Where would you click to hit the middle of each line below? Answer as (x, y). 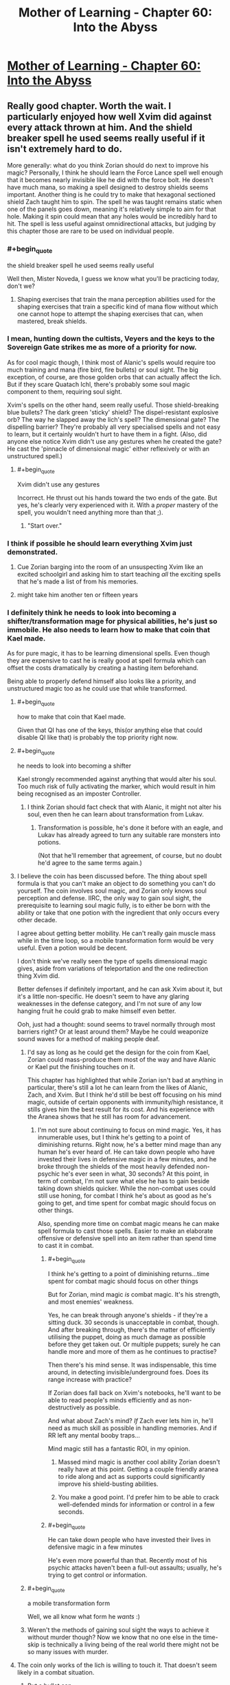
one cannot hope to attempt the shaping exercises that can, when (110, 313)
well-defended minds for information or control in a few (136, 1504)
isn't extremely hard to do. (65, 149)
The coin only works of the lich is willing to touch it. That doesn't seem (117, 1665)
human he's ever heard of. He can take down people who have (126, 1152)
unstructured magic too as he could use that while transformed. (97, 689)
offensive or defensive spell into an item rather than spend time (127, 1238)
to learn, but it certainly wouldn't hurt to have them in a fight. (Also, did (107, 434)
